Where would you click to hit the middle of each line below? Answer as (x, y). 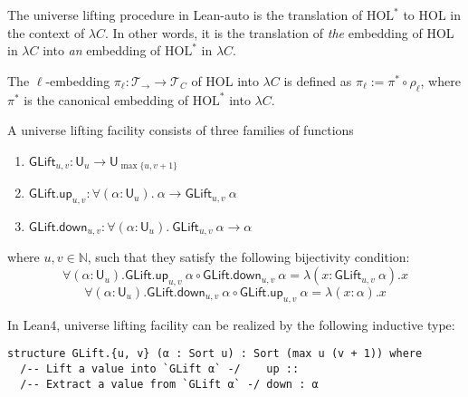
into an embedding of (102, 50)
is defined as (318, 80)
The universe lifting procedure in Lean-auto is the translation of (185, 15)
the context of (46, 32)
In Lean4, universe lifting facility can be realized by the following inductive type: (231, 324)
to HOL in (432, 15)
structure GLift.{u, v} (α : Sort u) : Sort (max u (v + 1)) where (215, 354)
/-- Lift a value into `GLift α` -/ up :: (160, 368)
